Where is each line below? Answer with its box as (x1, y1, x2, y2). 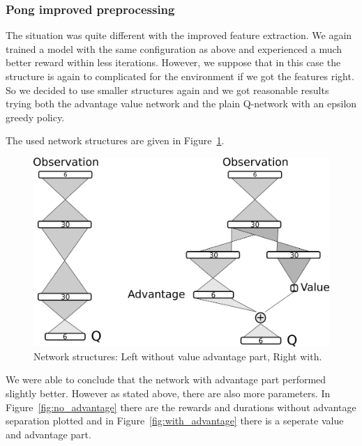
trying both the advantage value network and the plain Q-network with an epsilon (6, 96, 357, 111)
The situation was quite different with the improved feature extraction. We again (6, 28, 352, 43)
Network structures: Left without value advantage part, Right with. (33, 348, 322, 363)
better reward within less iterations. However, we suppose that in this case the (6, 55, 341, 70)
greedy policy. (6, 109, 65, 124)
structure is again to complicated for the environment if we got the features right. (6, 69, 354, 83)
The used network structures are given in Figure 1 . (6, 133, 225, 148)
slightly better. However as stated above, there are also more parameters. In (6, 386, 331, 401)
